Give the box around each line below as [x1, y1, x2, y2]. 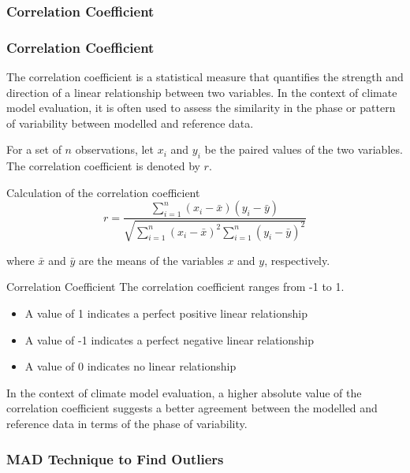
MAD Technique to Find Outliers [6, 449, 224, 468]
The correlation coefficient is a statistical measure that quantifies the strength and [6, 69, 404, 85]
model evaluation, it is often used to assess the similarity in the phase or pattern [6, 99, 396, 116]
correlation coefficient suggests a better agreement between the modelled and [6, 400, 378, 416]
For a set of [6, 141, 61, 158]
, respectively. [264, 251, 330, 268]
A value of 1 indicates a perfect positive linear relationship [24, 305, 307, 322]
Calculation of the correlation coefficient [6, 184, 200, 200]
